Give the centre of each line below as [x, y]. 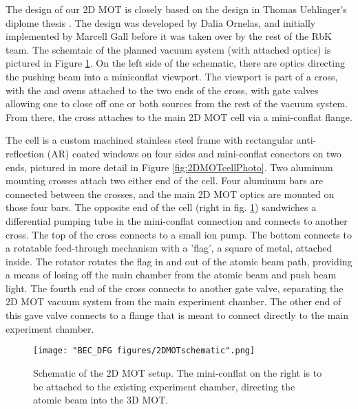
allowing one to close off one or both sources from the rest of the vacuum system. [177, 103]
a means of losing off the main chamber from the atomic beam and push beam [171, 275]
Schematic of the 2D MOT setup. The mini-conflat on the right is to [178, 372]
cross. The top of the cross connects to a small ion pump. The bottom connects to [179, 234]
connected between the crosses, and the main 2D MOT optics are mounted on [170, 194]
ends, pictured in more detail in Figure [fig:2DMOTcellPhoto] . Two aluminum [169, 167]
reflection [25, 153]
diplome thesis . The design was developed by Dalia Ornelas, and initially [161, 22]
